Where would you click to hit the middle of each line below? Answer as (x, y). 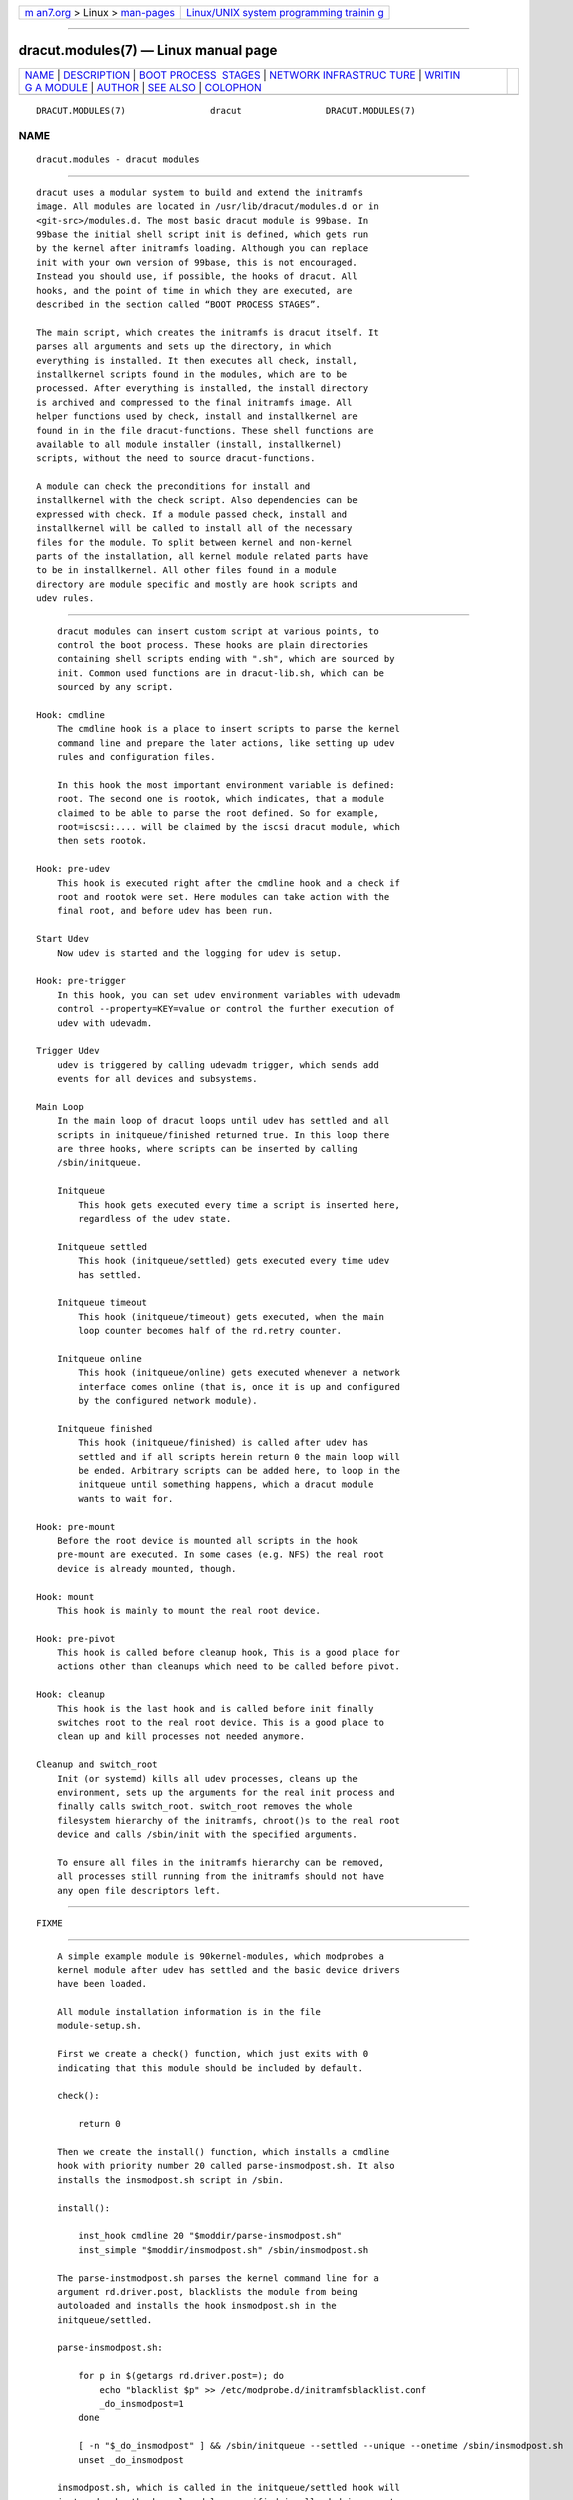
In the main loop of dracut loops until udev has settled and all (223, 1121)
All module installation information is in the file (189, 2012)
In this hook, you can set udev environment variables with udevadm (228, 994)
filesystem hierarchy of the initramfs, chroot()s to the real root (228, 1820)
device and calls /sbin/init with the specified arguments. (207, 1834)
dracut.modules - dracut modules (118, 159)
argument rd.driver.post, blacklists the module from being (207, 2291)
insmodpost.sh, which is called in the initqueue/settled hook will (228, 2488)
